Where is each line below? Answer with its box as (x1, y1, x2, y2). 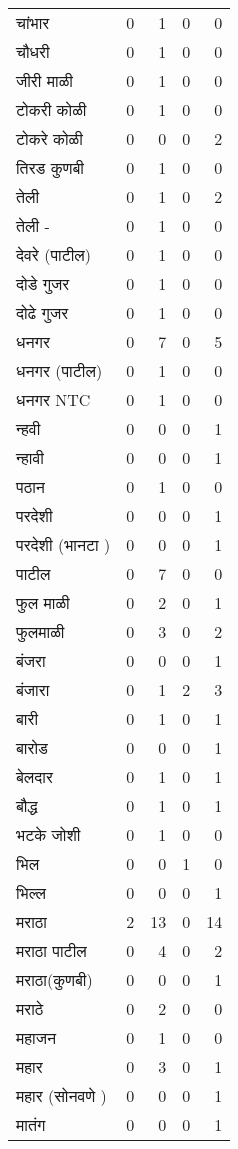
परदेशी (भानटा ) (16, 533, 111, 556)
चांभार (16, 11, 50, 34)
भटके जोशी (16, 823, 81, 846)
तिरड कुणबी (16, 156, 84, 179)
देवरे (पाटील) (16, 243, 92, 266)
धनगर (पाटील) (16, 359, 103, 382)
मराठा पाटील (16, 939, 87, 962)
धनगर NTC (16, 388, 91, 411)
